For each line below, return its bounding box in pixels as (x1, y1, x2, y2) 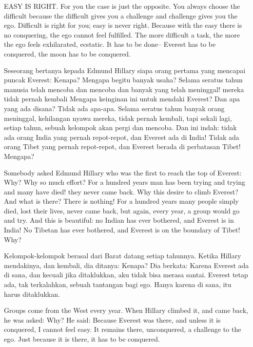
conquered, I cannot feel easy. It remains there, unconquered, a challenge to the (4, 324, 241, 334)
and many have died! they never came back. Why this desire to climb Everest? (4, 186, 238, 196)
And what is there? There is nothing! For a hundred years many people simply (4, 196, 239, 206)
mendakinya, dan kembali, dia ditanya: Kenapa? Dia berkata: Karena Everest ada (4, 260, 249, 270)
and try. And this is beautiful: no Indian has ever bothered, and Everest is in (4, 215, 234, 225)
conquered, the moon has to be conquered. (4, 48, 131, 58)
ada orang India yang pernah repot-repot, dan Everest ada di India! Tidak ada (4, 132, 239, 142)
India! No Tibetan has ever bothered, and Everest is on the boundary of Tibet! (4, 225, 240, 235)
